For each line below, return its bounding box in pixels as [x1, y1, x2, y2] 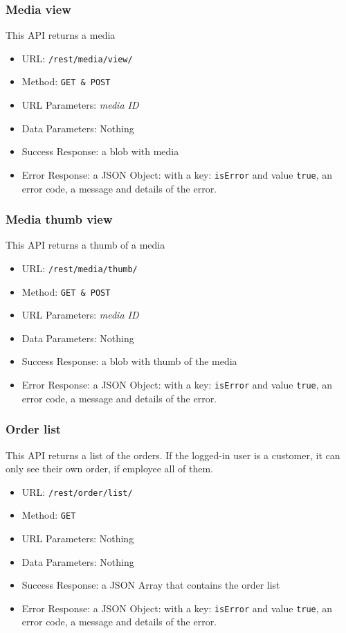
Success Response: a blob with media [21, 144, 179, 159]
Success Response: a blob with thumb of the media [21, 354, 237, 368]
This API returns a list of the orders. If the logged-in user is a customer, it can [6, 447, 340, 462]
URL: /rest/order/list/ [21, 484, 133, 499]
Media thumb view [6, 211, 113, 228]
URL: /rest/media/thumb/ [21, 260, 138, 275]
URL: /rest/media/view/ [21, 51, 133, 65]
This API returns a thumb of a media [6, 238, 165, 252]
